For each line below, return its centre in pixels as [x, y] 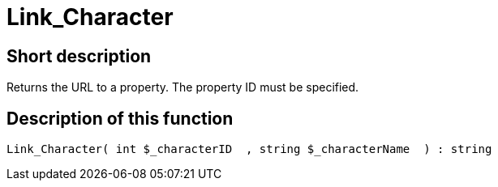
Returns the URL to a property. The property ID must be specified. [183, 87]
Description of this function [120, 118]
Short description [79, 56]
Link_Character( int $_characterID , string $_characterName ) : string [249, 149]
